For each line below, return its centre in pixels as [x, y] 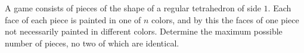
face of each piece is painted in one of [73, 19]
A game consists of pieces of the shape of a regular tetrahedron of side [133, 8]
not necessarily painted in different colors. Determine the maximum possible [144, 31]
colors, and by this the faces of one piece [225, 19]
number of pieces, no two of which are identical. [92, 43]
